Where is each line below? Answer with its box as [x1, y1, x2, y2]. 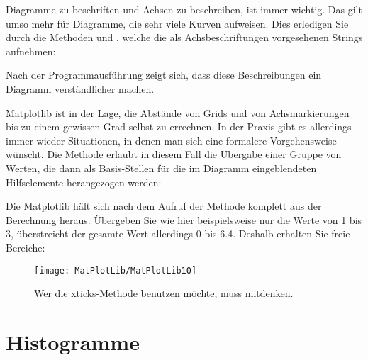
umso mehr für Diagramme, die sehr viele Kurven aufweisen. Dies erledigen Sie [6, 16, 349, 30]
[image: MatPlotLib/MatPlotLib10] [34, 265, 197, 276]
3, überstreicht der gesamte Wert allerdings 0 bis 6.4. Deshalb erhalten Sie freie [6, 226, 350, 241]
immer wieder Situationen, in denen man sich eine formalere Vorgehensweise [6, 133, 337, 147]
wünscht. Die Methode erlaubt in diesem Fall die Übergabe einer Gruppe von [6, 147, 342, 162]
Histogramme [6, 327, 140, 356]
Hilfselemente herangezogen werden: [6, 174, 162, 189]
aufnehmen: [6, 43, 56, 58]
